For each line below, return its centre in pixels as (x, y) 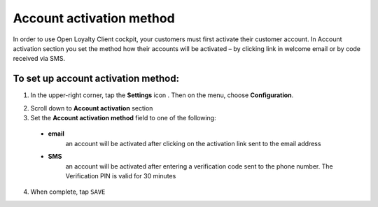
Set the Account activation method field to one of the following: (123, 118)
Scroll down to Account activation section (92, 108)
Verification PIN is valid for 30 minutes (121, 176)
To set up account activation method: (96, 79)
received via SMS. (39, 59)
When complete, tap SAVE (68, 192)
